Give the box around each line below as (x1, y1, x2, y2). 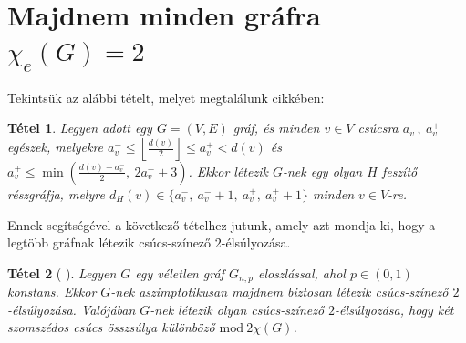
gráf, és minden (233, 118, 320, 137)
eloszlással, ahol (257, 263, 346, 282)
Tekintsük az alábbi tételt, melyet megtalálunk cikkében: (7, 87, 325, 106)
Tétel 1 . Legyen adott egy (7, 118, 152, 137)
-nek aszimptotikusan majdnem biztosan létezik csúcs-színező (110, 282, 449, 301)
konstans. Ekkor (7, 282, 97, 301)
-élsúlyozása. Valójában (7, 299, 136, 318)
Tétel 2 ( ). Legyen (7, 263, 117, 282)
